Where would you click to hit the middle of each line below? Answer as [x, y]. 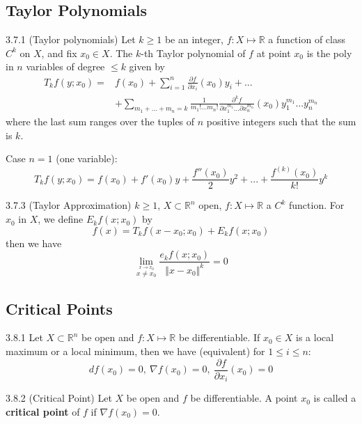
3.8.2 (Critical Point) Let [59, 398]
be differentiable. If [219, 337]
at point [274, 53]
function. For [317, 205]
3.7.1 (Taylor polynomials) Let [71, 39]
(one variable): [87, 158]
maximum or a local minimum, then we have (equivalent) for [135, 351]
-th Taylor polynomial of [193, 53]
